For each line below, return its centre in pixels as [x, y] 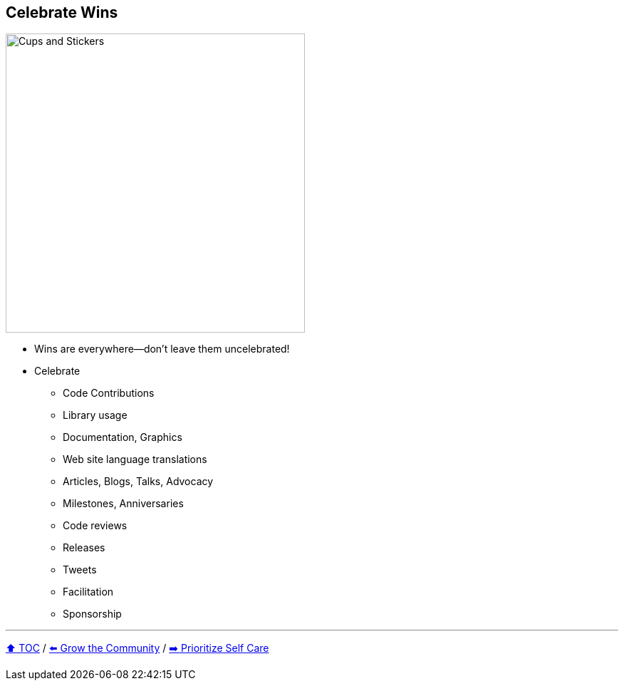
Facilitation [88, 592]
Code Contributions [109, 393]
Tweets [80, 570]
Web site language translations [135, 459]
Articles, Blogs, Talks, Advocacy [138, 482]
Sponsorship [92, 614]
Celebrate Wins [62, 12]
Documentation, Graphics [123, 437]
